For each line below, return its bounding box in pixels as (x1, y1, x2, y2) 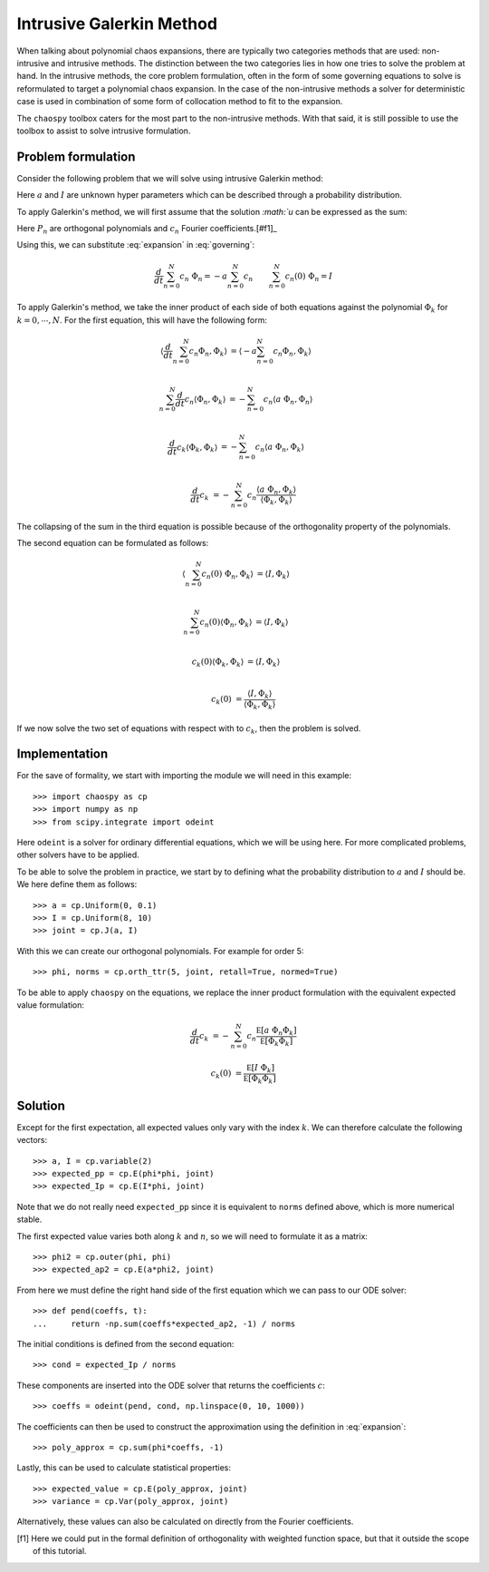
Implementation (16, 747, 109, 762)
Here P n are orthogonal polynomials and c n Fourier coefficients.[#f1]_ (16, 222, 277, 236)
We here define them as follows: (16, 879, 138, 890)
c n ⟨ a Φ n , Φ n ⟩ (263, 394, 313, 406)
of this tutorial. (33, 1546, 87, 1557)
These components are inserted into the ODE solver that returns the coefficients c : (16, 1380, 326, 1391)
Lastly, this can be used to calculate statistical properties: (16, 1462, 231, 1473)
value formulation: (16, 999, 85, 1011)
